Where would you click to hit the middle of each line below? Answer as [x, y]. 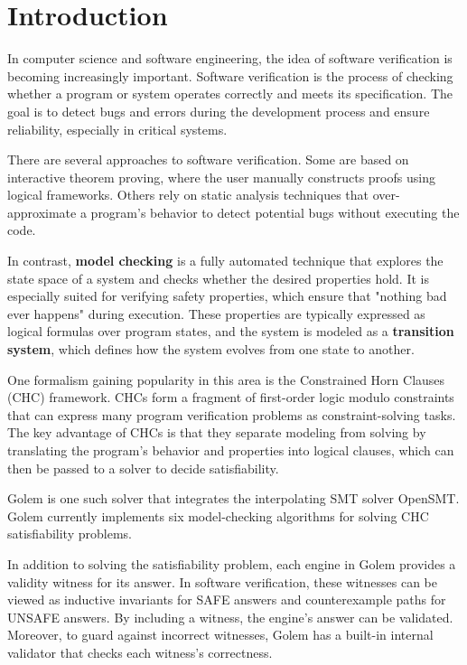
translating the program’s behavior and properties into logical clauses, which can [231, 450]
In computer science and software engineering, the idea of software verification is [230, 58]
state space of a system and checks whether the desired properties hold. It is [218, 278]
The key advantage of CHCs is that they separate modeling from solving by [217, 432]
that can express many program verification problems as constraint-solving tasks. [232, 414]
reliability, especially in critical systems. [117, 129]
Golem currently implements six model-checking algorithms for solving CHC [218, 515]
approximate [42, 212]
